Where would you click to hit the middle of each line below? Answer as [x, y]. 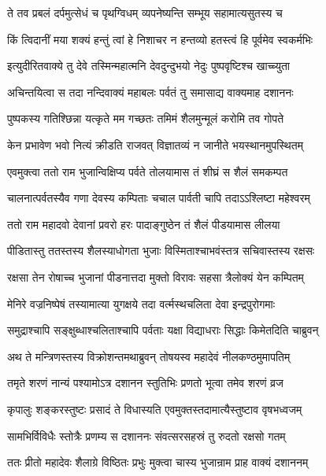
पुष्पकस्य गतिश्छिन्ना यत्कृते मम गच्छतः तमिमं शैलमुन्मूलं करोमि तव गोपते [146, 118]
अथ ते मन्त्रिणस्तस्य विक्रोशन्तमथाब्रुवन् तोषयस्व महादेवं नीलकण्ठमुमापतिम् [149, 356]
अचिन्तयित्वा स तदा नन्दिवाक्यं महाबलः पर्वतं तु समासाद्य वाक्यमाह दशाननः [150, 92]
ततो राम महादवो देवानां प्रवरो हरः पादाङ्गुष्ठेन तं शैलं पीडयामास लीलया [144, 224]
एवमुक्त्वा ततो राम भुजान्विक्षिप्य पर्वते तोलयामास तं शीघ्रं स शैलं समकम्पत [148, 171]
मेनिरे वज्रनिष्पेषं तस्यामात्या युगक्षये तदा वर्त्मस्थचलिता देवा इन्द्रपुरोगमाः [141, 303]
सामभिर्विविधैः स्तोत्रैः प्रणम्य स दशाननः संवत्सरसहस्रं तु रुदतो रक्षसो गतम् [146, 435]
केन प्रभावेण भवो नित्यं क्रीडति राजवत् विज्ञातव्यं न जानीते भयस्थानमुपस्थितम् [155, 144]
